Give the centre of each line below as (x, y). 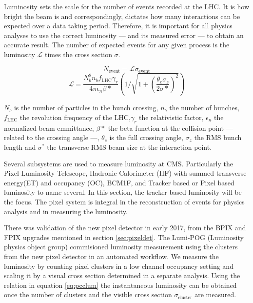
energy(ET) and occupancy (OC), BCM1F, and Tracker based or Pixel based (119, 182)
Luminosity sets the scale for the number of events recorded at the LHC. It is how (126, 6)
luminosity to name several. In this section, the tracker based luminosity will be (123, 192)
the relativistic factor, (171, 117)
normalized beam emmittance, (49, 128)
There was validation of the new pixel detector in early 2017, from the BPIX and (125, 228)
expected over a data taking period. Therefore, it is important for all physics (118, 26)
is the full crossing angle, (146, 137)
